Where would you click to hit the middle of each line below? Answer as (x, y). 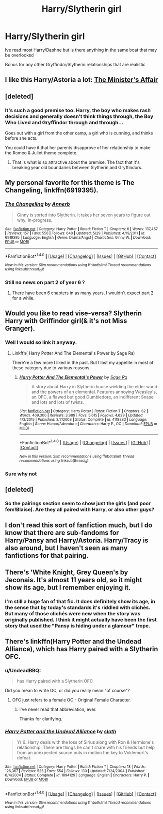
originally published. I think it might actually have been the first (81, 620)
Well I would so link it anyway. (41, 342)
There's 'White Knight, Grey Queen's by (67, 572)
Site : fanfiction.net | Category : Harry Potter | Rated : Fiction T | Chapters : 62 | (84, 411)
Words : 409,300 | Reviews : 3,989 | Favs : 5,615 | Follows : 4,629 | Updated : (81, 415)
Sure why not (21, 473)
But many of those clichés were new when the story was (73, 613)
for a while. (23, 298)
